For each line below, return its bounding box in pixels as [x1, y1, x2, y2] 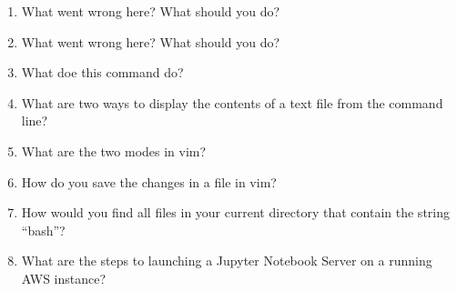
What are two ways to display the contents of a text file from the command [21, 93, 443, 112]
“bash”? [21, 220, 66, 239]
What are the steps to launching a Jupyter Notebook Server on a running [21, 251, 432, 270]
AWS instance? [21, 268, 107, 287]
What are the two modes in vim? [21, 141, 207, 160]
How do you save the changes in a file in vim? [21, 172, 277, 191]
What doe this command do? [21, 63, 184, 82]
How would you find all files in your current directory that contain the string [21, 203, 450, 222]
